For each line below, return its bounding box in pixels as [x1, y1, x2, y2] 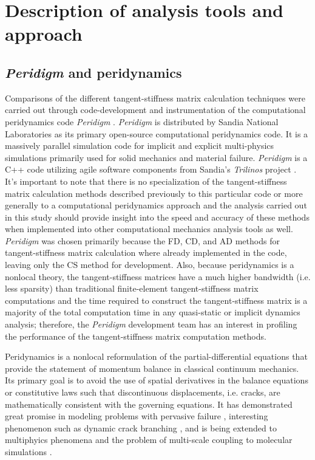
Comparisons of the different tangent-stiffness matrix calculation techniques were [5, 91, 305, 104]
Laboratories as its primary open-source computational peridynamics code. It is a [5, 127, 308, 140]
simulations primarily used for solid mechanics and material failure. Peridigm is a [5, 151, 308, 163]
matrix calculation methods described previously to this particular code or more [5, 187, 303, 199]
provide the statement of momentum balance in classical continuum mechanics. [5, 362, 299, 374]
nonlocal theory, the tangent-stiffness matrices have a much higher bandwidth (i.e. [5, 270, 311, 283]
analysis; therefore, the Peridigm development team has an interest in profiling [5, 318, 297, 331]
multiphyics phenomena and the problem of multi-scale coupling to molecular [5, 433, 293, 446]
